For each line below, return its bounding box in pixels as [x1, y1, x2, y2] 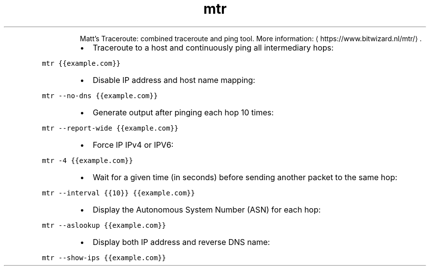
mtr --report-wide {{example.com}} [42, 124, 179, 132]
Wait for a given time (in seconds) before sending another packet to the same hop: [92, 172, 398, 182]
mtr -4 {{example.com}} [42, 156, 133, 164]
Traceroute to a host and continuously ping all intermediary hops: [92, 42, 334, 53]
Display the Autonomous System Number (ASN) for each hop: [92, 204, 321, 215]
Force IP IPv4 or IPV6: [92, 139, 174, 150]
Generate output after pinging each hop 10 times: [92, 107, 274, 117]
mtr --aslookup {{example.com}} [42, 221, 166, 229]
